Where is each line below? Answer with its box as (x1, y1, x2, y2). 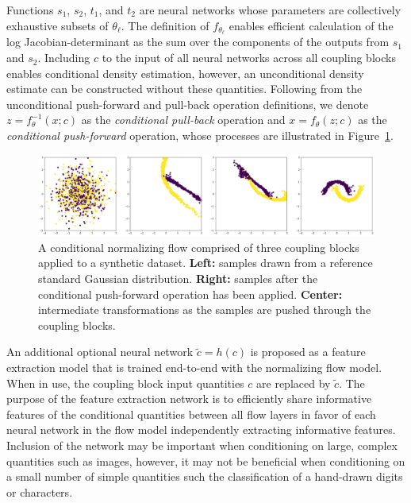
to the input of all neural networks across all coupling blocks (102, 49, 396, 66)
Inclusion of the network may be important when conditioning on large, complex (6, 437, 398, 454)
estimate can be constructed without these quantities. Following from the (6, 80, 363, 97)
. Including (37, 49, 90, 66)
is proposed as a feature (250, 343, 366, 360)
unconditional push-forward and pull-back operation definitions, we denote (6, 95, 369, 112)
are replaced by (256, 374, 331, 391)
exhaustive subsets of (6, 17, 109, 33)
